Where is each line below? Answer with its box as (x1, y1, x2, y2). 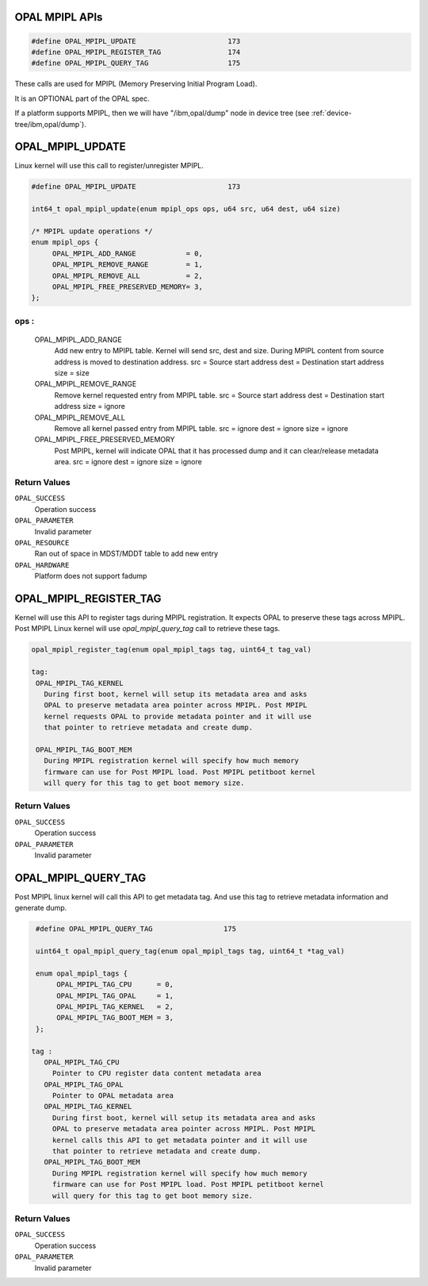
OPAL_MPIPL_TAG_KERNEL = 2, (56, 1002, 174, 1011)
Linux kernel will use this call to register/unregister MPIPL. (14, 161, 204, 171)
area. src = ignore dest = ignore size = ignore (54, 457, 202, 467)
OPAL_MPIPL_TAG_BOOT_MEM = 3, (56, 1013, 174, 1022)
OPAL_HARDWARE (14, 560, 70, 569)
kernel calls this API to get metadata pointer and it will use (52, 1135, 308, 1145)
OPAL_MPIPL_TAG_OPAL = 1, (56, 991, 174, 1000)
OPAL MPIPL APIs (14, 10, 103, 24)
